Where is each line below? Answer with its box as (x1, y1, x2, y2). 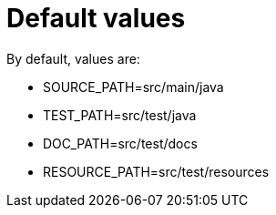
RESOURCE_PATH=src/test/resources (43, 163, 270, 179)
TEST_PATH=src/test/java (43, 107, 197, 123)
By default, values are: (6, 50, 140, 67)
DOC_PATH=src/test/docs (43, 135, 198, 151)
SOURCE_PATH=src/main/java (43, 78, 224, 95)
